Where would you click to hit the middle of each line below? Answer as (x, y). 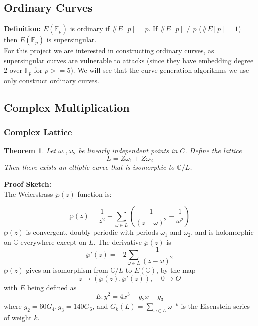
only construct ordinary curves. (52, 80)
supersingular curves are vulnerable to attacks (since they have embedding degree (129, 60)
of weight (18, 318)
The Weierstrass (29, 194)
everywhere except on (53, 242)
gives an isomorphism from (67, 270)
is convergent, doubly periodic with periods (92, 232)
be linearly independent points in (128, 150)
